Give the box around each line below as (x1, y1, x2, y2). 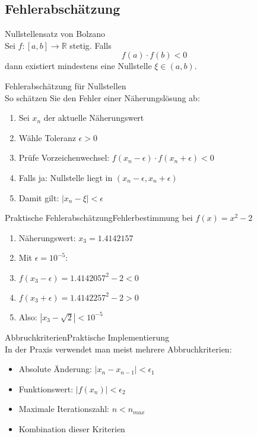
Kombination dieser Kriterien (18, 422, 125, 435)
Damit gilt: (18, 191, 59, 204)
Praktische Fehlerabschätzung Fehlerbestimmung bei (5, 211, 193, 224)
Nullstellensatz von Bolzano (5, 27, 106, 40)
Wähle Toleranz (18, 131, 76, 143)
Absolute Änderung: (18, 363, 92, 375)
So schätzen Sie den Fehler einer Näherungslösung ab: (5, 91, 200, 104)
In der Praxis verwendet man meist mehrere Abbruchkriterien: (5, 342, 232, 355)
